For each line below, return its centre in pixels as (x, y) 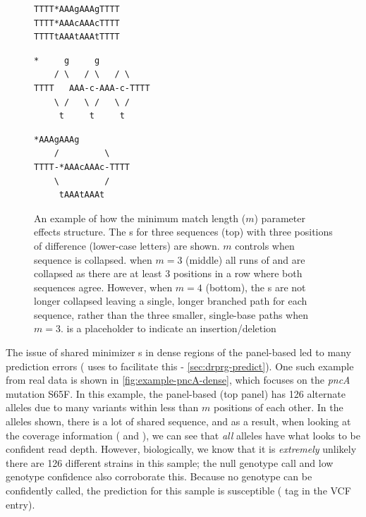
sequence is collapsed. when (93, 259)
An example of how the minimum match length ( (140, 218)
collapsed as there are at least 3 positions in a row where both (168, 273)
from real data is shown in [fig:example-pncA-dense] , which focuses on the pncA (178, 380)
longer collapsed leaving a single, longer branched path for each (171, 301)
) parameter (280, 218)
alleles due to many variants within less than (102, 407)
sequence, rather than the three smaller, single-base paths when (171, 314)
